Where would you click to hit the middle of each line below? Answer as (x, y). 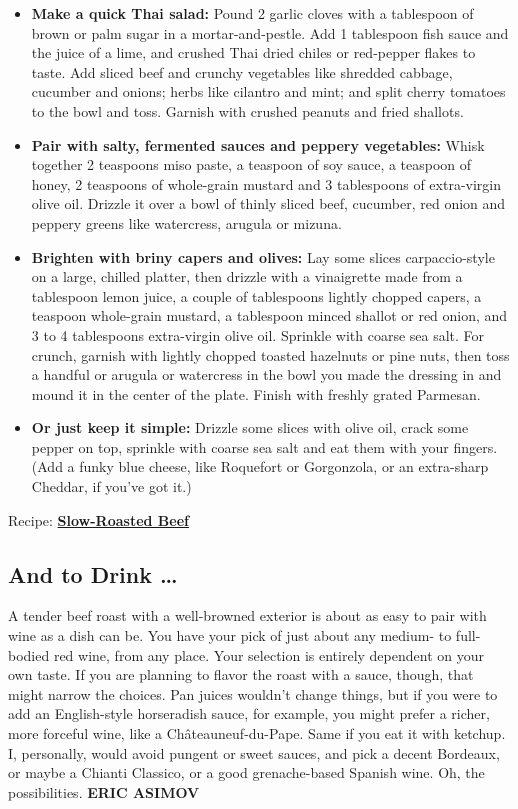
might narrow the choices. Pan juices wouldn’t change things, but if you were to (253, 693)
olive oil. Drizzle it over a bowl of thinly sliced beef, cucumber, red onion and (268, 203)
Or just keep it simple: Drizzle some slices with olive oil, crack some (250, 427)
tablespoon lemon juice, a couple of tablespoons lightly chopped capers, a (256, 295)
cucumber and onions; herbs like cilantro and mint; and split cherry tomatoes (268, 91)
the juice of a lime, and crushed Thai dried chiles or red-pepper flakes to (253, 52)
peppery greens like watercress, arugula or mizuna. (186, 222)
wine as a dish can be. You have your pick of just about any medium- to (230, 635)
